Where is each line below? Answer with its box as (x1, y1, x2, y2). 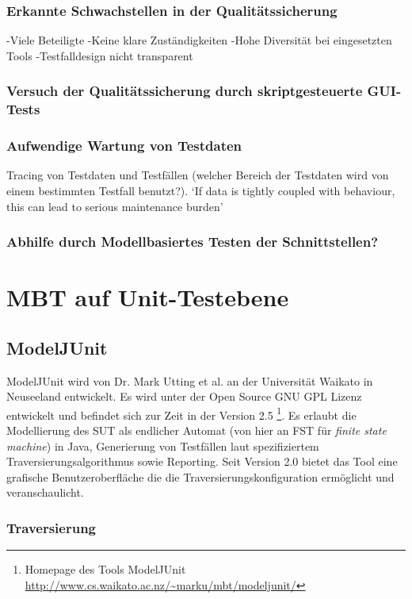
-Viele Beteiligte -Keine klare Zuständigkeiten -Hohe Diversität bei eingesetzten (6, 32, 392, 48)
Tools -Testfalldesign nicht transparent (6, 47, 193, 63)
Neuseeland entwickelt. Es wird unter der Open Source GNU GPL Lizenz (6, 388, 362, 405)
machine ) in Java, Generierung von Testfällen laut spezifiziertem (6, 437, 319, 454)
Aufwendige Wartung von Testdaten (6, 136, 242, 156)
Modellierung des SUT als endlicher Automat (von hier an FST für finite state (6, 422, 387, 439)
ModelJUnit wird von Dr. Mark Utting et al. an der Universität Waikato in (6, 372, 373, 389)
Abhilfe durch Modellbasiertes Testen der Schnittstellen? (6, 232, 379, 252)
